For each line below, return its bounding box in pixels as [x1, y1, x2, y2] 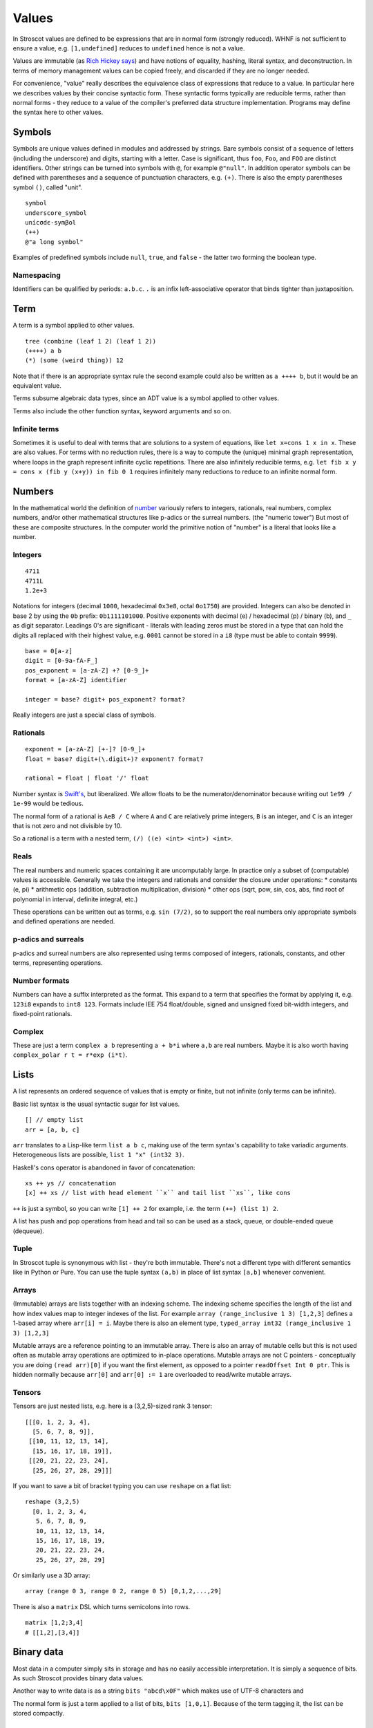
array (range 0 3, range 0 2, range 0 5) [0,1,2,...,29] [25, 1587, 222, 1595]
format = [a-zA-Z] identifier [25, 676, 128, 684]
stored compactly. [12, 1709, 65, 1718]
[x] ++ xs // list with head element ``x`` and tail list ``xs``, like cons [25, 1189, 291, 1197]
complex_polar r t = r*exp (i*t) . [12, 1051, 128, 1059]
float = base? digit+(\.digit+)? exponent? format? [25, 755, 204, 763]
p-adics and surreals [12, 935, 84, 944]
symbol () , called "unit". [12, 183, 83, 191]
